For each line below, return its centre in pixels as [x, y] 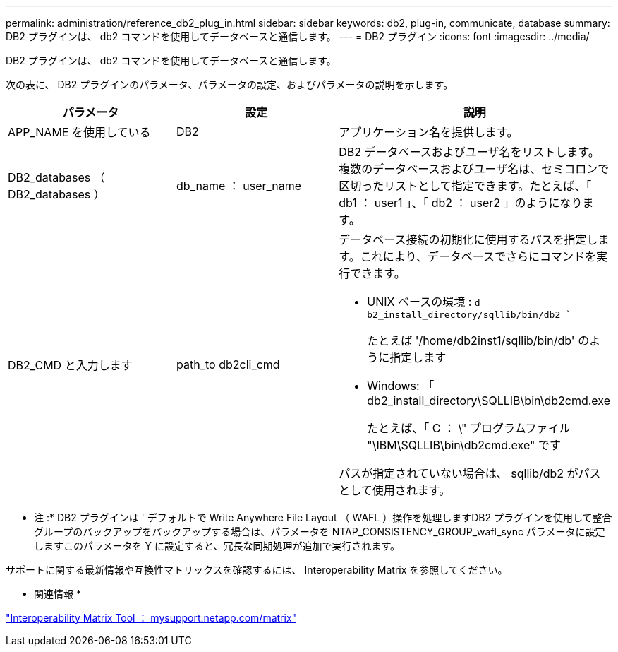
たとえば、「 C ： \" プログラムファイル [469, 428]
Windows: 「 [401, 386]
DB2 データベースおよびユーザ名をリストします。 [469, 152]
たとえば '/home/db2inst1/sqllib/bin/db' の [478, 340]
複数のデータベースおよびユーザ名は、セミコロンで [474, 169]
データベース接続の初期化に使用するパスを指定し [468, 239]
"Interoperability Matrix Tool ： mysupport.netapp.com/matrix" [151, 618]
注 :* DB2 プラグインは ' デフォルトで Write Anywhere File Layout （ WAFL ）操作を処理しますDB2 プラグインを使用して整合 [323, 517]
